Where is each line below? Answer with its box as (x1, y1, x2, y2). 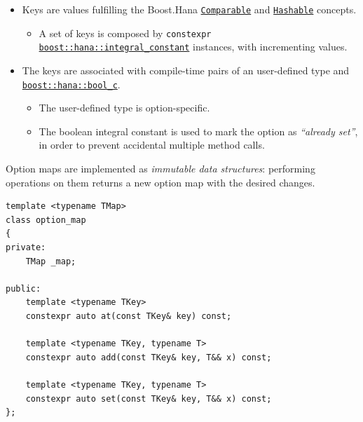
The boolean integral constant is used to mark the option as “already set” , (39, 123, 358, 138)
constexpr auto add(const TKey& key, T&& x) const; (25, 352, 272, 362)
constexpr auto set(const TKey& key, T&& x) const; (25, 393, 272, 404)
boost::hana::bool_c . (22, 76, 121, 91)
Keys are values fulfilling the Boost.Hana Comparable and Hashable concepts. (22, 2, 357, 16)
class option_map (6, 215, 86, 225)
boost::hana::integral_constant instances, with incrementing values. (39, 39, 348, 54)
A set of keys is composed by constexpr (39, 25, 212, 40)
